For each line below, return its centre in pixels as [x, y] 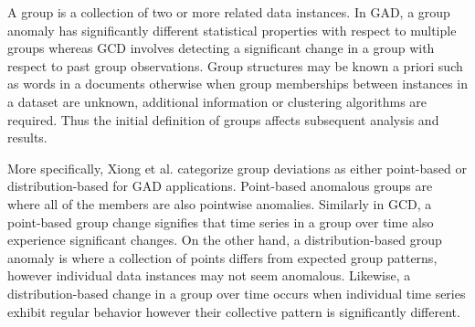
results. [27, 137]
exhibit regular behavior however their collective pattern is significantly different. [234, 311]
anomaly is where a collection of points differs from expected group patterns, [222, 257]
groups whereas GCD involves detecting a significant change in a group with [221, 48]
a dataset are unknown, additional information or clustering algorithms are [217, 101]
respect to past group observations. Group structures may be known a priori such [235, 65]
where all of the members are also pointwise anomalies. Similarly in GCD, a [220, 203]
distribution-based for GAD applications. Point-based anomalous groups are [220, 186]
